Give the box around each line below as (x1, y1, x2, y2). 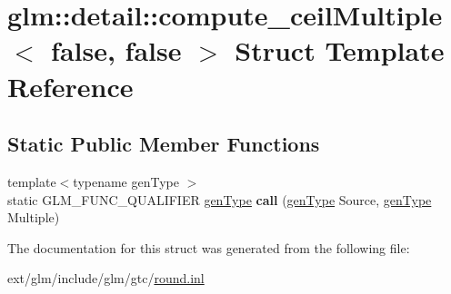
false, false (51, 32, 182, 69)
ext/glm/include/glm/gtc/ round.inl (7, 269, 205, 288)
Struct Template (235, 32, 445, 69)
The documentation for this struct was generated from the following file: (7, 238, 410, 257)
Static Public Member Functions (7, 130, 320, 158)
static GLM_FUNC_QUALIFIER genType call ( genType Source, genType (7, 190, 432, 209)
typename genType (73, 171, 179, 191)
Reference (7, 67, 134, 104)
